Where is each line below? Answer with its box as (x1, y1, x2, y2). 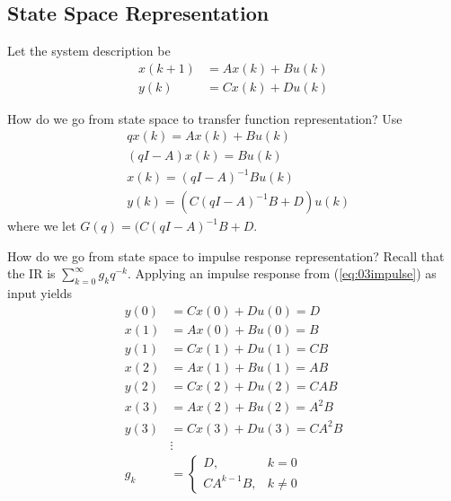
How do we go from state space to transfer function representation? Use (7, 109, 402, 127)
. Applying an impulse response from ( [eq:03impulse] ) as (127, 264, 437, 283)
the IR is (7, 264, 56, 283)
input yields (7, 284, 73, 303)
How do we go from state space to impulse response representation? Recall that (7, 246, 445, 265)
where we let (7, 216, 76, 235)
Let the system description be (7, 41, 171, 60)
